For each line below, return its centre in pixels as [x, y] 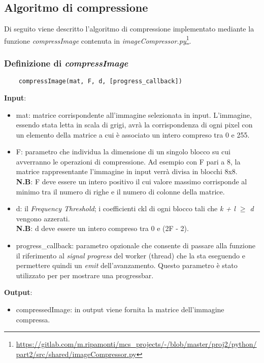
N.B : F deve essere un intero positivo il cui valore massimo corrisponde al [131, 181]
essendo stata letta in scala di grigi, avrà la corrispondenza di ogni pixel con [134, 125]
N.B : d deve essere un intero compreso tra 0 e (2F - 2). [102, 228]
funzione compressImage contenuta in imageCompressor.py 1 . [98, 40]
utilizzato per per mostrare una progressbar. [85, 275]
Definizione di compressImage [66, 63]
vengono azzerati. [43, 218]
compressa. [33, 319]
